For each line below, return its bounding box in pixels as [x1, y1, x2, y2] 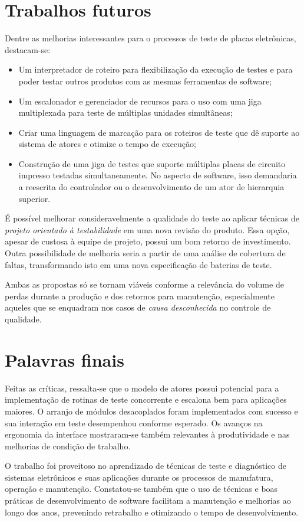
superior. [18, 192, 51, 204]
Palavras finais [5, 347, 124, 371]
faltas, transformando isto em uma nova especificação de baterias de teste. [5, 258, 272, 270]
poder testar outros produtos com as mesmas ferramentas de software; [18, 74, 272, 87]
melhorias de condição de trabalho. [5, 439, 131, 452]
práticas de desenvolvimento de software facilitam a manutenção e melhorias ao [5, 494, 291, 507]
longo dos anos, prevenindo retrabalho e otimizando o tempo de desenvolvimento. [5, 505, 299, 518]
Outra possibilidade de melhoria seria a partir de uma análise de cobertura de [5, 247, 286, 259]
